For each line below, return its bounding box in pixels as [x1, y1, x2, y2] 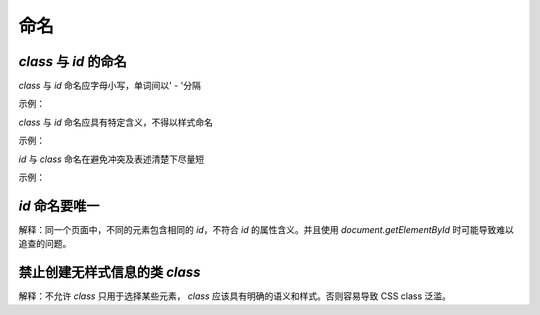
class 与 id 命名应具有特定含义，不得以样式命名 [18, 116, 214, 128]
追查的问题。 [18, 238, 72, 250]
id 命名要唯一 [18, 197, 100, 214]
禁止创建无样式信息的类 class [18, 264, 201, 281]
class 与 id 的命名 [18, 53, 127, 70]
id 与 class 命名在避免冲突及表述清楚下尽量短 [18, 153, 205, 165]
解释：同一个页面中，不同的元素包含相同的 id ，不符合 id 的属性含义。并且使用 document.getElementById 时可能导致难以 [18, 223, 514, 235]
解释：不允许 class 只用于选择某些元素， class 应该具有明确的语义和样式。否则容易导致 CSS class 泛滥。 [18, 290, 452, 302]
